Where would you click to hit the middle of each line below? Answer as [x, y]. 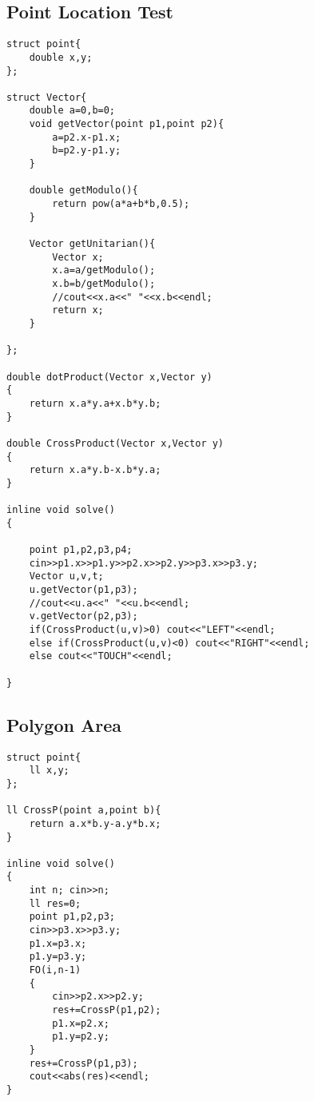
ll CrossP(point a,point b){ [84, 811]
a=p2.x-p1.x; [87, 137]
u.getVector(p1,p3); [83, 590]
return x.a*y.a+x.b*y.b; [95, 403]
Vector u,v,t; [66, 576]
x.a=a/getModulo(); [104, 270]
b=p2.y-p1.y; [87, 151]
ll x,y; [49, 771]
